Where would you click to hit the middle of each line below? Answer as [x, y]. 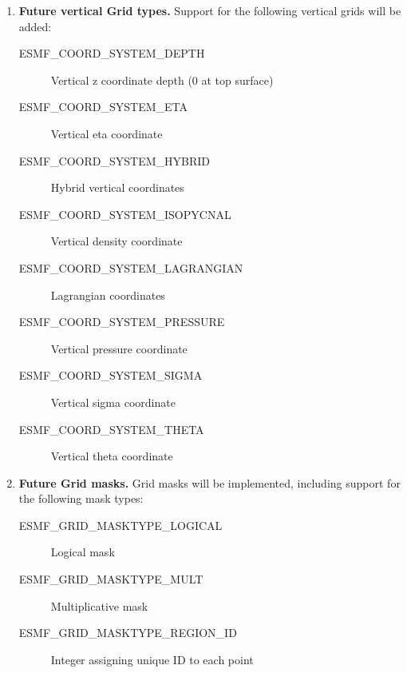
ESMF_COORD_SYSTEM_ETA [103, 107]
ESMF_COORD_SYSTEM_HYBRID [114, 160]
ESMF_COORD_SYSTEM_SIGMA [111, 375]
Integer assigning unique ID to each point [152, 659]
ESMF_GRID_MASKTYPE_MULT [111, 579]
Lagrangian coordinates [108, 295]
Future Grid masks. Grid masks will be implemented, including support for [209, 482]
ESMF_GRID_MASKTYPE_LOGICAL [121, 525]
